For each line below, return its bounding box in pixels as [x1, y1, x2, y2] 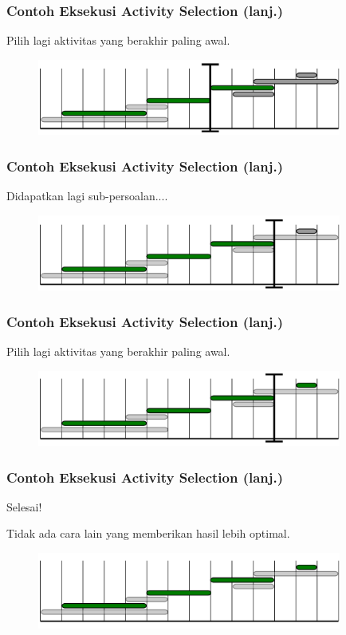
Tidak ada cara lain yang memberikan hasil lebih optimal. [6, 525, 290, 542]
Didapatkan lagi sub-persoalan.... [6, 187, 168, 204]
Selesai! [6, 498, 42, 515]
